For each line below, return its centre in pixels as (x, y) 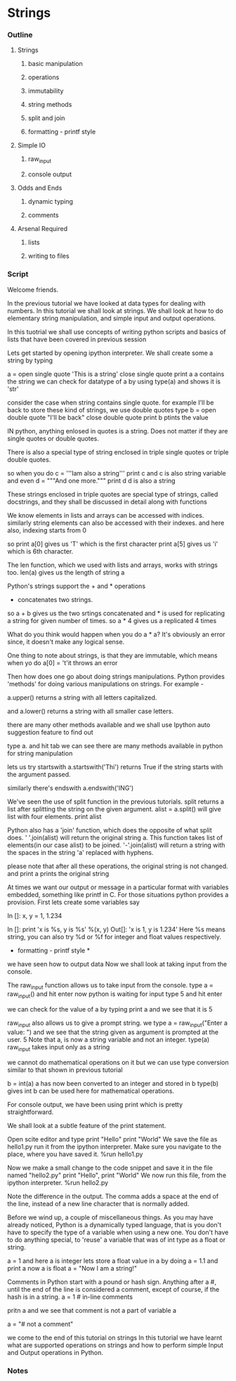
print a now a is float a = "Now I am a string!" (72, 1268)
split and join (46, 118)
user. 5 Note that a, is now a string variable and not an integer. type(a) (109, 1039)
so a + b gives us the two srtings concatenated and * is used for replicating (116, 613)
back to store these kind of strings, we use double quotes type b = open (112, 410)
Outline (20, 35)
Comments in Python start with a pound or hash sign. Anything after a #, (112, 1282)
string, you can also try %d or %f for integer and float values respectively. (114, 936)
